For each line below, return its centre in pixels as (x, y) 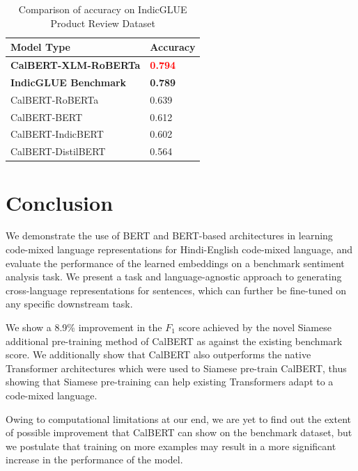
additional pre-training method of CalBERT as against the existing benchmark (174, 341)
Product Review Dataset (103, 23)
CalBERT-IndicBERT (57, 134)
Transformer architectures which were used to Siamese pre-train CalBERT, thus (176, 368)
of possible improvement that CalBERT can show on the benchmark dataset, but (179, 432)
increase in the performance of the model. (94, 460)
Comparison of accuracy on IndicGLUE (103, 9)
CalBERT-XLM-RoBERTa (76, 65)
